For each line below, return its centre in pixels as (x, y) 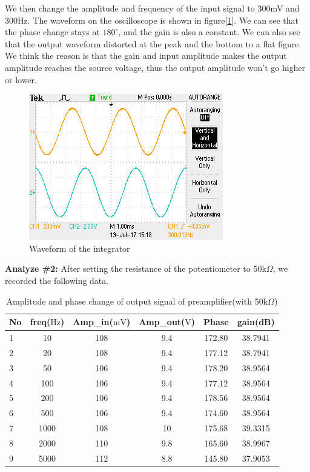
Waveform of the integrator (80, 248)
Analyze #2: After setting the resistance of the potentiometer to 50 (134, 268)
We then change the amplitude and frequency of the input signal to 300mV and (152, 8)
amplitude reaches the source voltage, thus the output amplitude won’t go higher (155, 67)
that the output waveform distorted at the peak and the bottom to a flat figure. (153, 43)
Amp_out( (162, 322)
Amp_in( (93, 322)
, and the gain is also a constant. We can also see (209, 32)
